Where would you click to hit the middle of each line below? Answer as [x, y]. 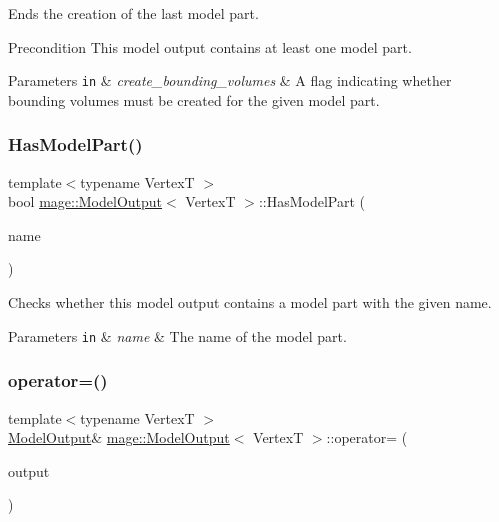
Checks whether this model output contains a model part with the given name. [250, 302]
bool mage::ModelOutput [85, 201]
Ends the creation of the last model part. [133, 13]
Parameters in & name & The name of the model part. [177, 335]
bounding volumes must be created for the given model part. [194, 99]
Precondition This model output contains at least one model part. [210, 46]
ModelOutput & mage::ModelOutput [119, 437]
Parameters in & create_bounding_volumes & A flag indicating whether [230, 80]
